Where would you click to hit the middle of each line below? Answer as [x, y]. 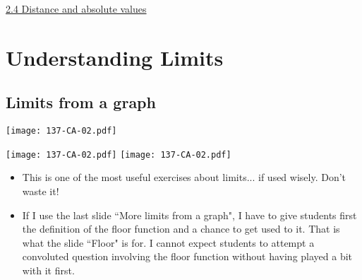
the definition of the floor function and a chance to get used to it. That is [181, 229]
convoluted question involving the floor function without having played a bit [187, 256]
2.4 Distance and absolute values [76, 8]
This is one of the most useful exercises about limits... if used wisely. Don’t [184, 177]
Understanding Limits [115, 57]
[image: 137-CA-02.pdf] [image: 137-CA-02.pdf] [119, 154]
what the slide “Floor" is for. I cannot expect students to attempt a [168, 242]
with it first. [48, 270]
